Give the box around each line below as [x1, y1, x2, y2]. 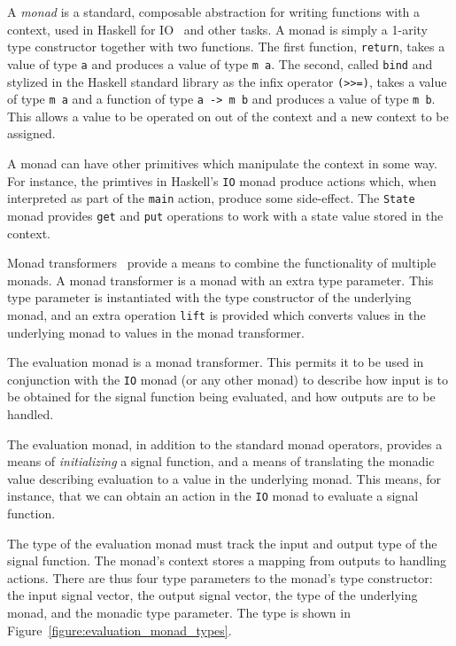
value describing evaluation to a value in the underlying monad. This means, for [7, 469, 441, 487]
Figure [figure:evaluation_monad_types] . [7, 620, 232, 639]
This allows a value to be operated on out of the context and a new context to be [7, 106, 449, 125]
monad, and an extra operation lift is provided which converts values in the [7, 305, 426, 323]
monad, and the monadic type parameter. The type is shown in [7, 603, 351, 622]
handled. [7, 405, 54, 424]
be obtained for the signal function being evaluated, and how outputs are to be [7, 387, 436, 406]
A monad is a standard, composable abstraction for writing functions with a [7, 3, 421, 20]
